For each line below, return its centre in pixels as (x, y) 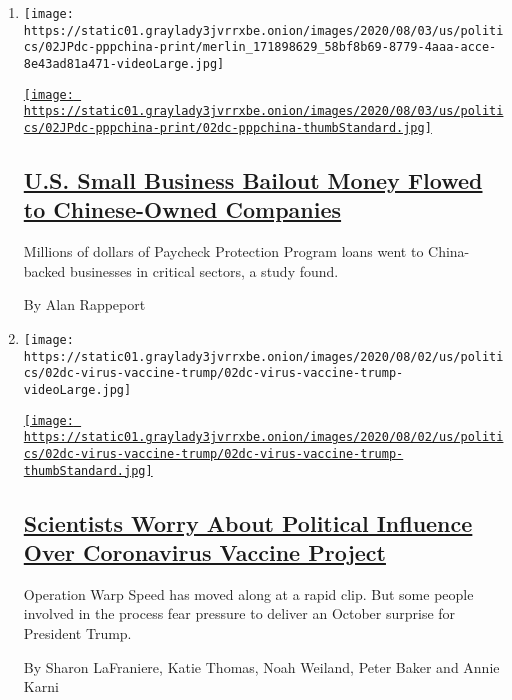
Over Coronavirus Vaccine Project (204, 552)
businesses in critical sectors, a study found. (204, 270)
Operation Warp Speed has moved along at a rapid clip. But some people (248, 593)
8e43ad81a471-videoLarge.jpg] (124, 63)
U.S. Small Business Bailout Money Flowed (253, 179)
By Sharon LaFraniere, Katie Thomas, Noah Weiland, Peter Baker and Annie (261, 666)
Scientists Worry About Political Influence (248, 522)
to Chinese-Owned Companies (182, 209)
